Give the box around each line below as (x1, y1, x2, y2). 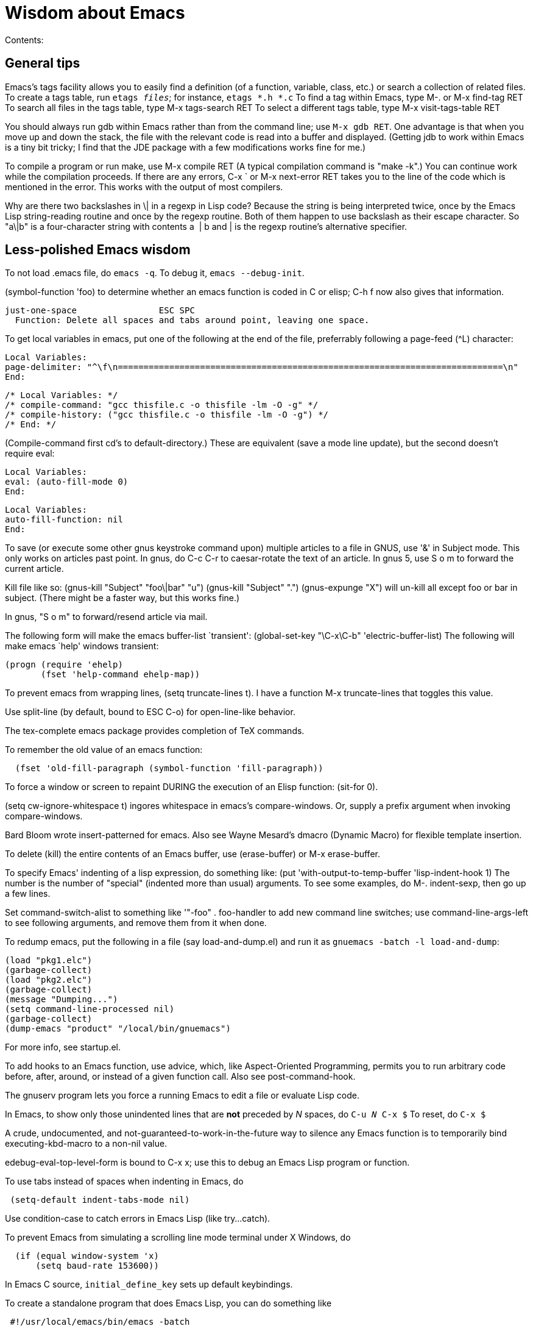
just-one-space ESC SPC (5, 305, 195, 316)
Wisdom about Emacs (5, 2, 185, 23)
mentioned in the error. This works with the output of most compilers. (5, 181, 283, 192)
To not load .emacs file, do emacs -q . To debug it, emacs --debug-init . (5, 268, 305, 279)
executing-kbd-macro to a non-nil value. (5, 1138, 168, 1149)
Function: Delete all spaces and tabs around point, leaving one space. (15, 315, 370, 326)
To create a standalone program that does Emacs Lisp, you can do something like (5, 1298, 332, 1309)
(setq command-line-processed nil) (5, 1004, 175, 1014)
